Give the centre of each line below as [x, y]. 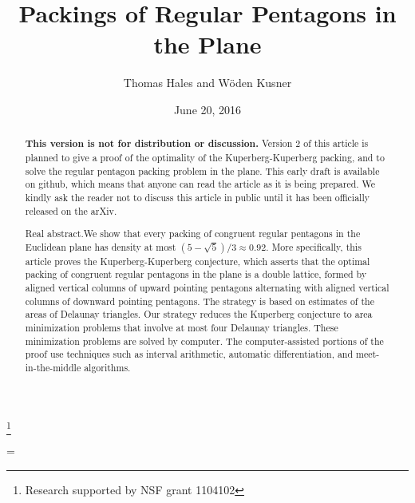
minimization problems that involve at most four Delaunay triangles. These [182, 328]
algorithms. [107, 368]
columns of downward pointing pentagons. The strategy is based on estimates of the [200, 301]
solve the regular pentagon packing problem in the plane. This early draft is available [202, 170]
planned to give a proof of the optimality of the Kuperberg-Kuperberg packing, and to [205, 157]
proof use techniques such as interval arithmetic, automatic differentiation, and [189, 354]
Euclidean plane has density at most [101, 246]
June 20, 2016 [207, 109]
